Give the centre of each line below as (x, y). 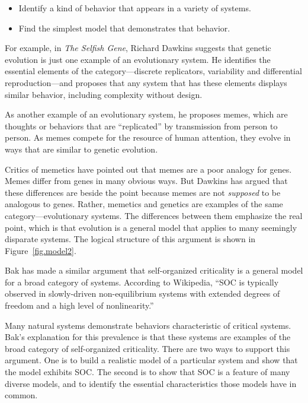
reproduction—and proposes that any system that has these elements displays (146, 82)
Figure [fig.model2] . (41, 250)
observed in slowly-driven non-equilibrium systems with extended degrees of (142, 293)
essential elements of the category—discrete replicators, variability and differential (153, 71)
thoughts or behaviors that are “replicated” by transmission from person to (141, 126)
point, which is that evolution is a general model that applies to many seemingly (151, 227)
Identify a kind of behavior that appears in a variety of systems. (135, 8)
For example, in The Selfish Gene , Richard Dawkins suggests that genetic (138, 48)
